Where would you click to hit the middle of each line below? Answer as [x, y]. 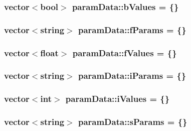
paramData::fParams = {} [132, 29]
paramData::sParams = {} [133, 122]
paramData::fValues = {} [125, 52]
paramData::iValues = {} [118, 99]
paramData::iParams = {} [132, 76]
